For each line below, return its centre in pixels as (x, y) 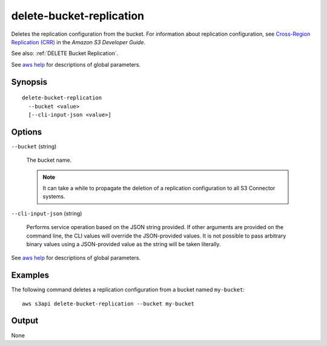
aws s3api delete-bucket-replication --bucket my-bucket (108, 304)
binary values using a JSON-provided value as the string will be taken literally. (124, 244)
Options (27, 132)
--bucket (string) (34, 146)
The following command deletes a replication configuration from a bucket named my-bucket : (128, 290)
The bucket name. (49, 160)
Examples (30, 275)
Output (25, 321)
